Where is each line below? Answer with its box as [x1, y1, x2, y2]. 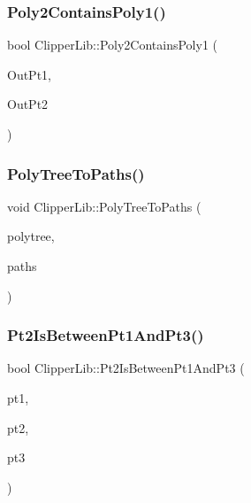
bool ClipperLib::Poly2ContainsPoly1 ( [7, 35, 217, 54]
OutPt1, [7, 65, 51, 83]
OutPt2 [7, 95, 49, 113]
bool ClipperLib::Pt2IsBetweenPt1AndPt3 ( [7, 359, 245, 377]
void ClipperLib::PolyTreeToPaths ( [7, 197, 202, 215]
